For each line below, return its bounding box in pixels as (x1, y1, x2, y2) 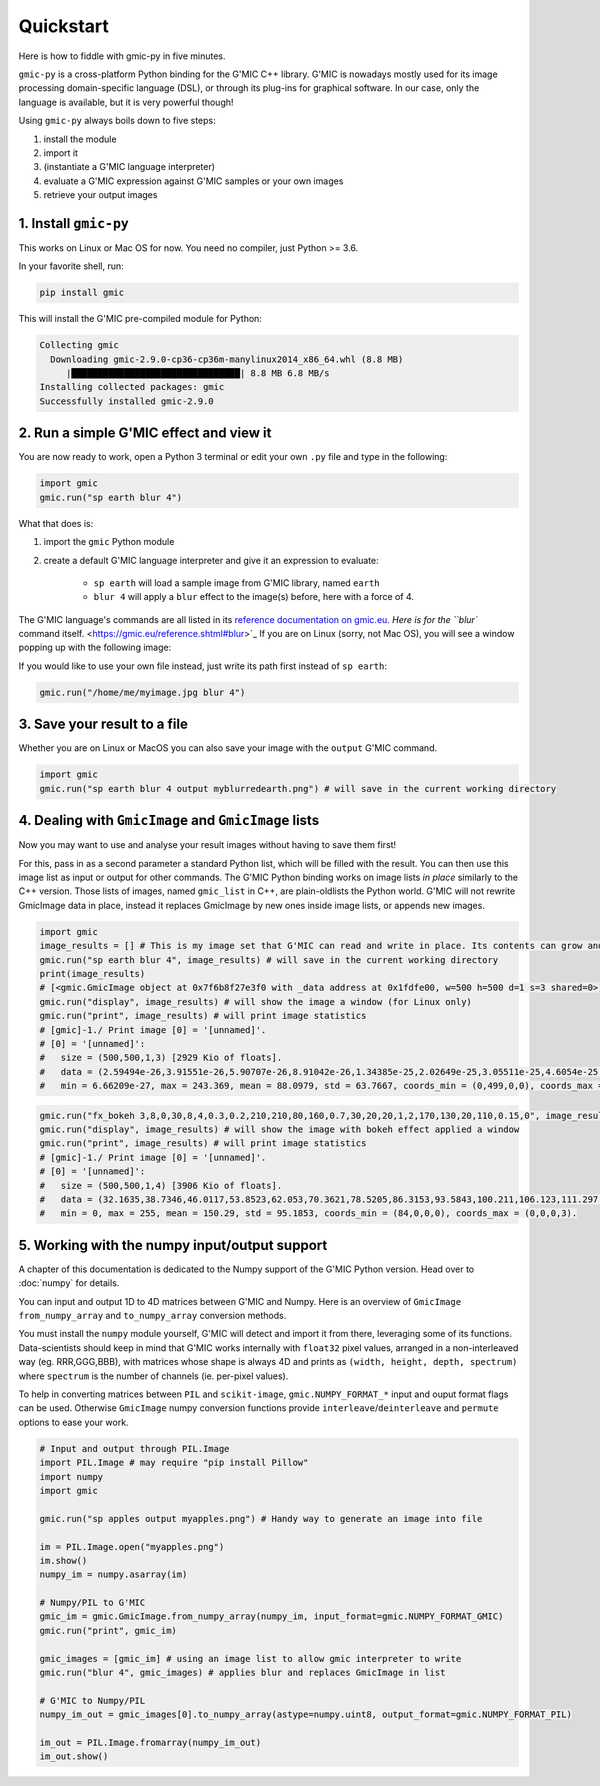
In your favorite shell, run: (18, 260, 124, 272)
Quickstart (18, 15, 110, 37)
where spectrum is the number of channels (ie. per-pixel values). (18, 1370, 289, 1382)
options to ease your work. (18, 1416, 129, 1428)
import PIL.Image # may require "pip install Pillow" (39, 1457, 309, 1469)
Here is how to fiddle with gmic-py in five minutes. (18, 50, 226, 62)
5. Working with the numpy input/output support (18, 1236, 328, 1254)
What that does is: (18, 517, 94, 529)
